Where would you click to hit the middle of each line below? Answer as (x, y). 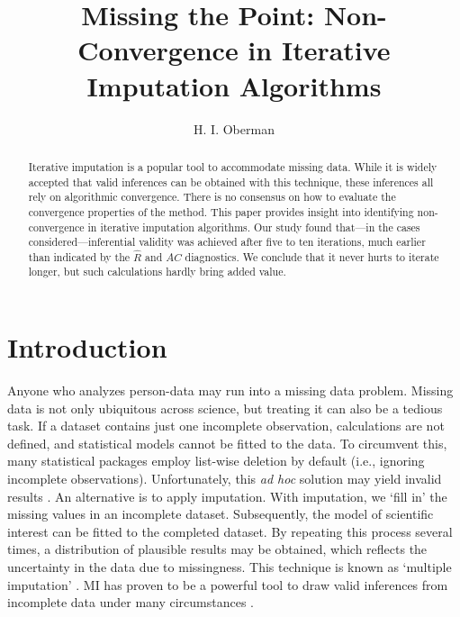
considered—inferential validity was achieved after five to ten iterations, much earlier (227, 242)
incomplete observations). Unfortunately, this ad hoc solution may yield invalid (225, 479)
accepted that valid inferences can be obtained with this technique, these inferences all (231, 181)
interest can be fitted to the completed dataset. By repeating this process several (230, 531)
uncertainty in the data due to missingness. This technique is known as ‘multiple (230, 567)
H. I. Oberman (234, 128)
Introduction (87, 347)
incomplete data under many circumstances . (131, 602)
